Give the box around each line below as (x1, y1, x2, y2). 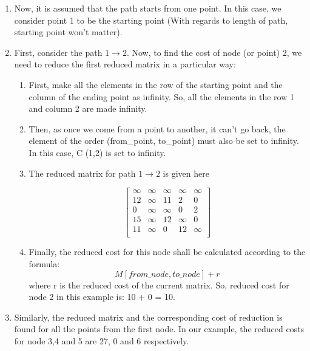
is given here (163, 166, 209, 179)
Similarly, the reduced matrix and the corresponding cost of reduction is (14, 310, 283, 323)
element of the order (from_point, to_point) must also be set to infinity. (29, 134, 299, 147)
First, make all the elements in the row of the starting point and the (29, 78, 283, 90)
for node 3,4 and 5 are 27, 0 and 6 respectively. (14, 334, 189, 347)
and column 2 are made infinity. (29, 102, 147, 115)
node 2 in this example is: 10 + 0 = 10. (29, 290, 175, 303)
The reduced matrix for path (29, 166, 136, 179)
